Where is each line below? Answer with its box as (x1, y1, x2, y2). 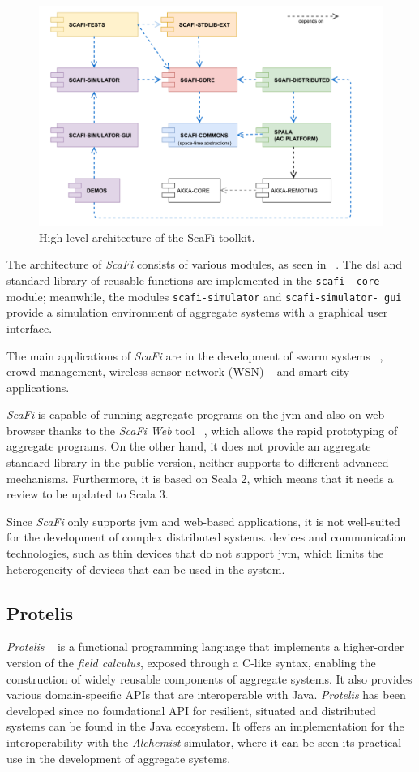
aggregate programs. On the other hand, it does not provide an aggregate (6, 438, 371, 455)
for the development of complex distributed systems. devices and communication (6, 528, 407, 546)
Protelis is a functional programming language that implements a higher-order (6, 638, 404, 655)
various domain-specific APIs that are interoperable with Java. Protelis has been (6, 686, 406, 703)
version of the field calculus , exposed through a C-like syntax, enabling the (6, 654, 376, 671)
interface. (6, 319, 53, 336)
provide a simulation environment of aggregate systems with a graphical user (6, 304, 388, 321)
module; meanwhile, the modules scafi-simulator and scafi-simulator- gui (6, 287, 402, 304)
